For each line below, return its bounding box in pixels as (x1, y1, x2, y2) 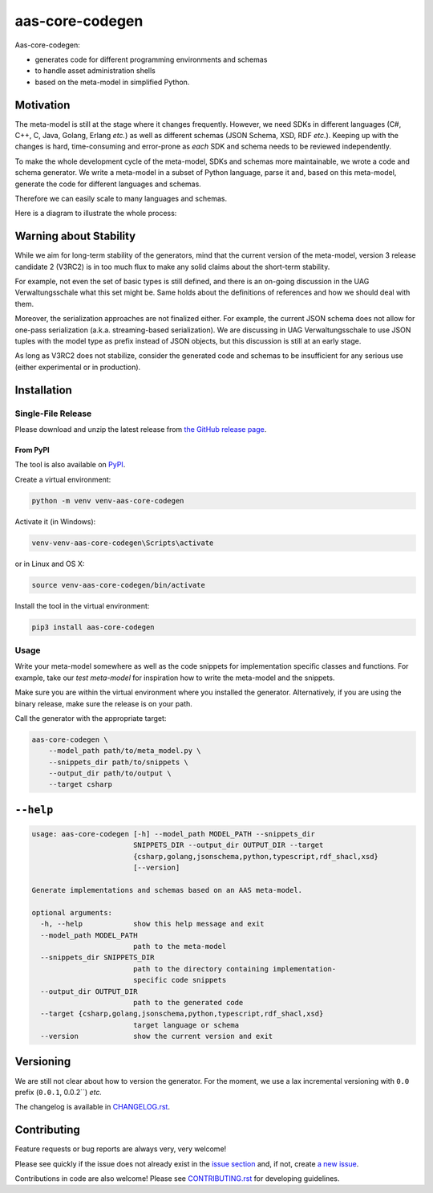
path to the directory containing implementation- (132, 964, 337, 973)
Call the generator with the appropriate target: (14, 713, 167, 723)
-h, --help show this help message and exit (40, 919, 265, 929)
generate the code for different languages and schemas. (14, 179, 202, 189)
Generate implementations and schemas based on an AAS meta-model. (31, 886, 303, 894)
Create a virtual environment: (14, 474, 111, 484)
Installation (14, 383, 72, 397)
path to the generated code (132, 998, 244, 1007)
